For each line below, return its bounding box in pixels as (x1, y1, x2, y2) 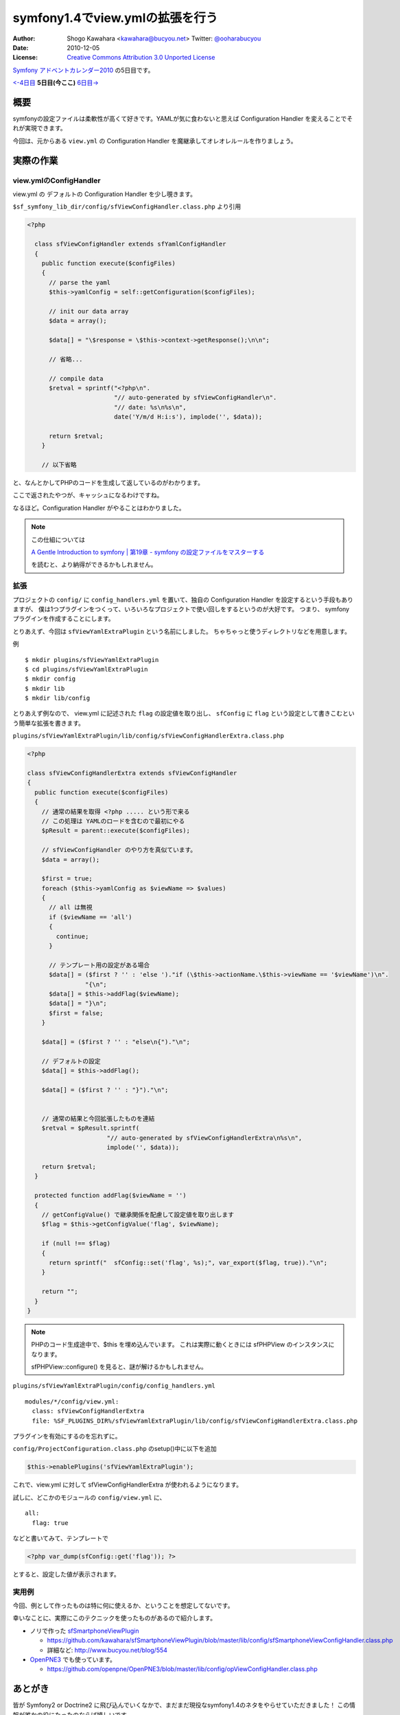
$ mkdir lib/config (25, 694, 91, 702)
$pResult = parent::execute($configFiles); (41, 827, 190, 835)
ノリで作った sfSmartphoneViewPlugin (30, 1627, 139, 1635)
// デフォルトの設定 (41, 1057, 101, 1065)
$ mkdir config (25, 675, 76, 683)
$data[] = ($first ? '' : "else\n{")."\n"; (41, 1038, 190, 1045)
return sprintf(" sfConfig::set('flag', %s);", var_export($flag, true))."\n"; (49, 1259, 328, 1266)
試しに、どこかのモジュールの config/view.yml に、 (12, 1493, 166, 1502)
